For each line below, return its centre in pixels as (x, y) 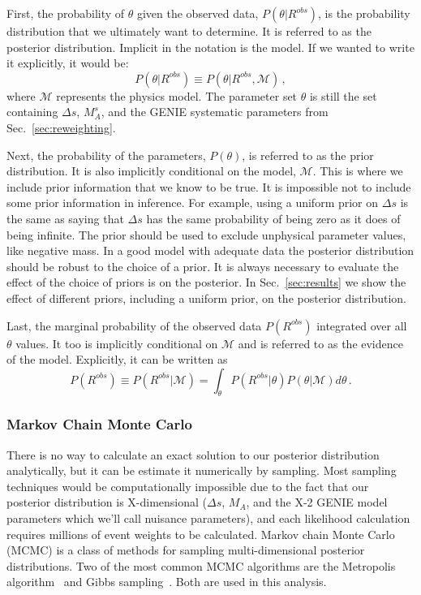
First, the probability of (66, 13)
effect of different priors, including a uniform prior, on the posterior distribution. (206, 297)
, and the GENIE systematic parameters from (215, 112)
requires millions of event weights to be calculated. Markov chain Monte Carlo (201, 534)
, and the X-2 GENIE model (317, 502)
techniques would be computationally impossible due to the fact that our (188, 486)
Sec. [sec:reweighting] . (61, 127)
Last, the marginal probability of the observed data (134, 325)
